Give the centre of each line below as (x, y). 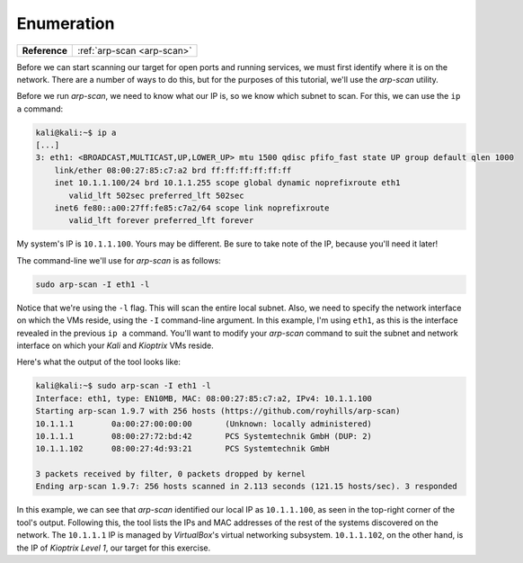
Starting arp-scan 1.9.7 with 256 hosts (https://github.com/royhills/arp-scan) (218, 411)
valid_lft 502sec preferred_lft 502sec (156, 195)
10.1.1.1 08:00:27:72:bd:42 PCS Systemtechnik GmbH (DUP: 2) (204, 436)
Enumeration (66, 23)
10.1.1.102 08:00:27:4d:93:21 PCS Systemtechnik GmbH (182, 449)
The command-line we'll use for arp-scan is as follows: (119, 260)
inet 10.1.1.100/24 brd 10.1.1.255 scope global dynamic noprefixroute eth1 (227, 183)
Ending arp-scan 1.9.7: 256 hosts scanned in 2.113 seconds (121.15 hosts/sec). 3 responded (246, 487)
